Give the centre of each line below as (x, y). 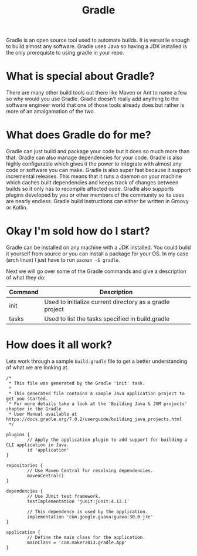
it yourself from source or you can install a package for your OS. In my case (97, 254)
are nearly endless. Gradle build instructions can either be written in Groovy (98, 201)
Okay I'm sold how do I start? (78, 231)
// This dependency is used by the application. (88, 511)
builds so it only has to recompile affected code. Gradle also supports (90, 189)
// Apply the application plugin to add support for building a (107, 440)
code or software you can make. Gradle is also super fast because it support (98, 170)
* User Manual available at (43, 414)
